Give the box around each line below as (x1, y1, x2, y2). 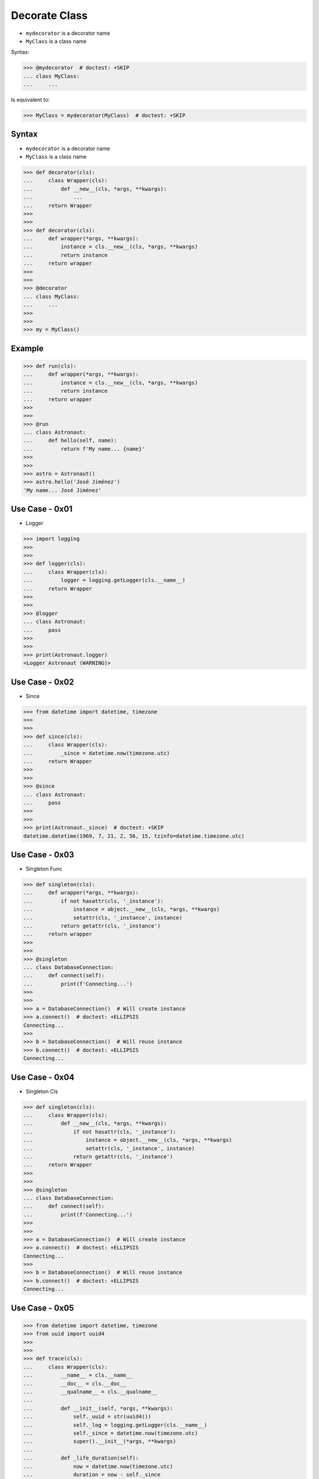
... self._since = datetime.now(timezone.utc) (23, 1429, 198, 1436)
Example (11, 343, 44, 353)
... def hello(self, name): (23, 437, 118, 444)
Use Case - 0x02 (11, 677, 74, 687)
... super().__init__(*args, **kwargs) (23, 1438, 177, 1445)
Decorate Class (11, 9, 88, 22)
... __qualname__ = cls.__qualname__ (23, 1388, 158, 1395)
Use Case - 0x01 (11, 504, 73, 514)
